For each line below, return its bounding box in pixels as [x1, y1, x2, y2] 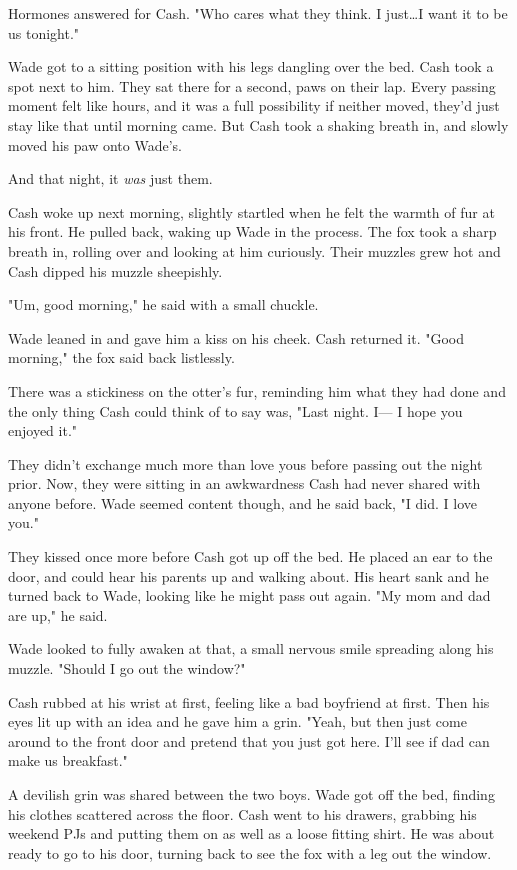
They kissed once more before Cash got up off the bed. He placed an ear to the [8, 546, 493, 567]
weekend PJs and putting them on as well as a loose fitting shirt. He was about [8, 823, 495, 844]
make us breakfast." [8, 750, 128, 771]
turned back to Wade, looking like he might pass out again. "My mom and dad [8, 585, 491, 606]
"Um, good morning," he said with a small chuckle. [8, 294, 319, 315]
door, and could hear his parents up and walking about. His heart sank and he [8, 565, 489, 586]
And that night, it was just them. [8, 168, 213, 189]
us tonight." [8, 22, 80, 43]
